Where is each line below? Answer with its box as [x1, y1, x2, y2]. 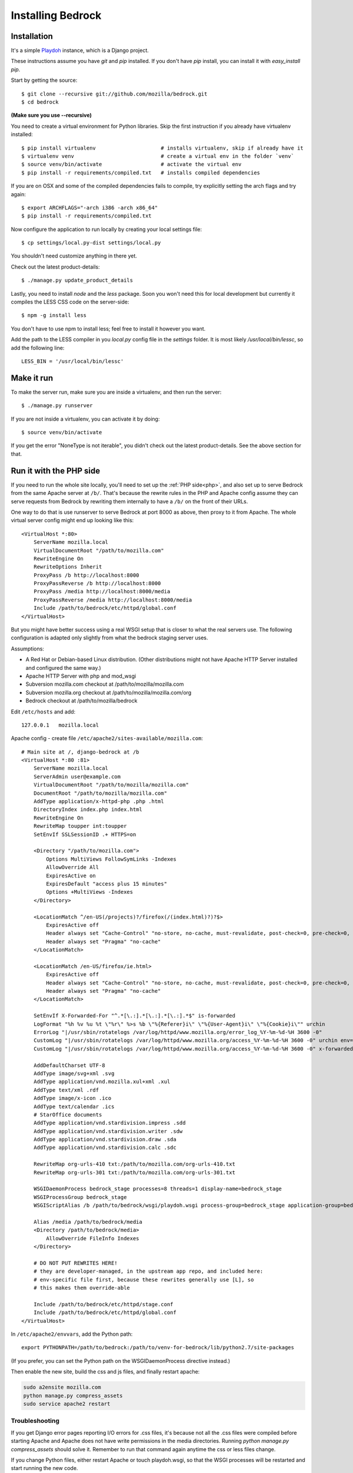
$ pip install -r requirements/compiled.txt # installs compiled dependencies [21, 169, 261, 176]
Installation [11, 31, 53, 41]
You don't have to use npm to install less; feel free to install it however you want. [11, 325, 206, 332]
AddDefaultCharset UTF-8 [33, 1062, 105, 1069]
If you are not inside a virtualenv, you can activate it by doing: [11, 415, 160, 422]
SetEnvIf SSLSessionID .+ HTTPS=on [33, 831, 136, 838]
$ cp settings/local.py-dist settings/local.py [21, 239, 161, 246]
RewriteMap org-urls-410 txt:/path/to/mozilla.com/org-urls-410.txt [33, 1161, 235, 1168]
